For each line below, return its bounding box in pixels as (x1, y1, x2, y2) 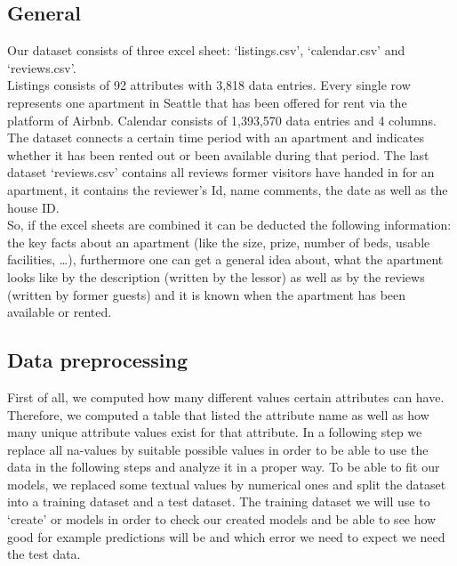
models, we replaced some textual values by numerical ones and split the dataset (7, 474, 446, 493)
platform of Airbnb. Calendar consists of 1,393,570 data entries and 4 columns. (7, 110, 437, 129)
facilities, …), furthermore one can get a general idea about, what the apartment (7, 250, 444, 269)
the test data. (7, 545, 81, 563)
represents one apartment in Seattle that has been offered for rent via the (7, 93, 407, 111)
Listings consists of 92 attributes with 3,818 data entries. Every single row (7, 76, 411, 94)
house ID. (7, 198, 60, 216)
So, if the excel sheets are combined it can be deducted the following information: (7, 215, 452, 234)
